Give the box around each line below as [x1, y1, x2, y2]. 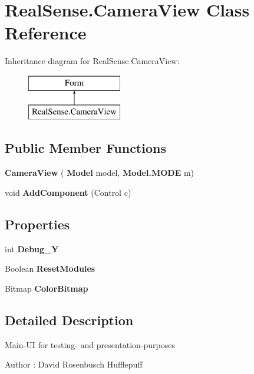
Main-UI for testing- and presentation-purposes [5, 338, 176, 350]
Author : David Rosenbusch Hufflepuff [5, 358, 143, 370]
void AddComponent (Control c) [5, 186, 131, 198]
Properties [5, 215, 70, 233]
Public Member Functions [5, 139, 166, 157]
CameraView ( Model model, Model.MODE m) [5, 166, 194, 179]
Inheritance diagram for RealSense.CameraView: [5, 55, 180, 67]
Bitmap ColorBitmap [5, 282, 88, 294]
